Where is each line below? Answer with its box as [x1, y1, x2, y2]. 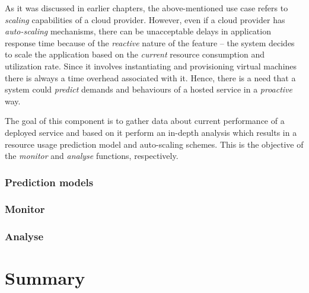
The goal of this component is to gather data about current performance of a [5, 114, 285, 127]
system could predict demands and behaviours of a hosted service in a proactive [5, 83, 293, 95]
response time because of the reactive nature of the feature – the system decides [5, 36, 295, 49]
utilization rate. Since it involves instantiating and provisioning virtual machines [5, 59, 297, 72]
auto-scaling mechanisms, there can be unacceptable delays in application [5, 25, 271, 37]
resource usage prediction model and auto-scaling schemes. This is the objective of [5, 138, 304, 150]
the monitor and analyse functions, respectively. [5, 149, 179, 162]
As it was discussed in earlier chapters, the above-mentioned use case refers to [5, 2, 288, 14]
